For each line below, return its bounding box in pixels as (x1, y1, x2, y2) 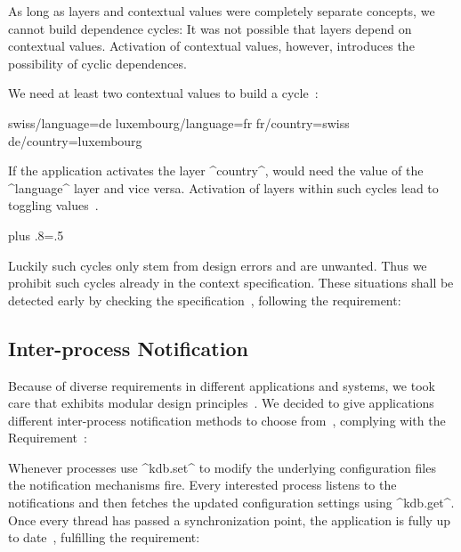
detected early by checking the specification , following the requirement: (8, 290, 401, 309)
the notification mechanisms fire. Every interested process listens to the (8, 475, 397, 494)
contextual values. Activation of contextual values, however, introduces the (8, 37, 415, 55)
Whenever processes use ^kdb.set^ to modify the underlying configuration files (8, 458, 436, 476)
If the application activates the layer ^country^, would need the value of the (8, 161, 424, 180)
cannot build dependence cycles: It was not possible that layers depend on (8, 19, 412, 37)
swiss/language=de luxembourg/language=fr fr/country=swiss (8, 113, 350, 132)
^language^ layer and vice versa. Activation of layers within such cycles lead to (8, 178, 439, 197)
